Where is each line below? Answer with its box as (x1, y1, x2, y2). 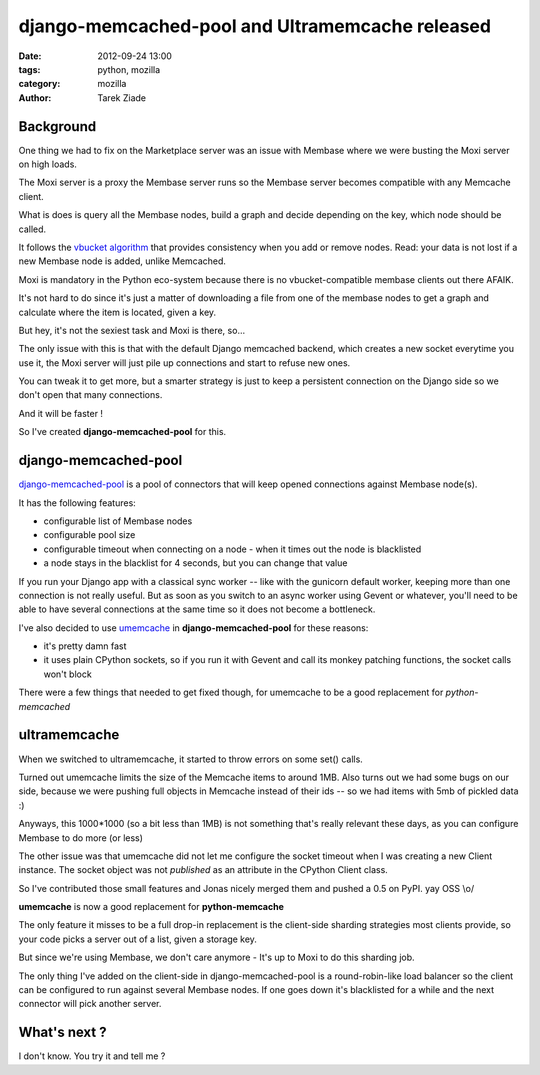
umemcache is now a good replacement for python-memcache (18, 901, 284, 913)
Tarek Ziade (97, 91, 147, 104)
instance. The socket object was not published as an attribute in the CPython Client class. (18, 864, 389, 876)
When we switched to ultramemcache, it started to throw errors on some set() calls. (18, 753, 364, 765)
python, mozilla (97, 63, 161, 75)
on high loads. (18, 158, 77, 170)
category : (18, 78, 61, 90)
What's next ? (18, 1024, 107, 1041)
